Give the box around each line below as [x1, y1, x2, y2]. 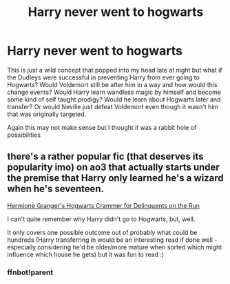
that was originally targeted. [7, 110, 87, 118]
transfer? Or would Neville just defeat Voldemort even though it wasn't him [7, 102, 219, 111]
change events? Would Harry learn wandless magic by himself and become [7, 88, 222, 96]
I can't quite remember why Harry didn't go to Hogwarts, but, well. [7, 215, 196, 223]
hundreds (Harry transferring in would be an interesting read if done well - [7, 236, 218, 244]
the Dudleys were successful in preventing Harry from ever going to [7, 73, 200, 82]
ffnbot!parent [7, 267, 54, 277]
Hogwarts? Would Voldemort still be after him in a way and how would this [7, 80, 218, 88]
